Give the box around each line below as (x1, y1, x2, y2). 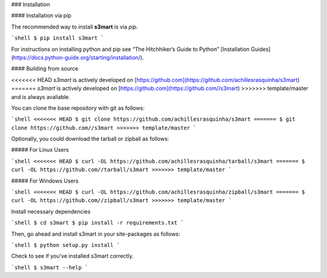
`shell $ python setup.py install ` (11, 242, 121, 248)
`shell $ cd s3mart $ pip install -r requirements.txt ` (11, 219, 184, 226)
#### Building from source (11, 65, 79, 72)
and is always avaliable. (11, 93, 71, 100)
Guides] (251, 46, 271, 53)
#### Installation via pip (11, 12, 72, 19)
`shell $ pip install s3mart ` (11, 35, 104, 42)
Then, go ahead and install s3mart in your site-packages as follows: (11, 230, 180, 237)
